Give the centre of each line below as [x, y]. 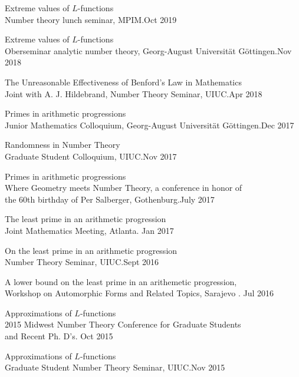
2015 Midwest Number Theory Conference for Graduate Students [123, 324]
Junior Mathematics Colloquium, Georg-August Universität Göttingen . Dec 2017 [149, 125]
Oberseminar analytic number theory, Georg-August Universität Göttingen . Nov [148, 50]
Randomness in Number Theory [63, 145]
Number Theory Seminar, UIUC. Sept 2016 [82, 262]
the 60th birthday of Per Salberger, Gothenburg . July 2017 [110, 199]
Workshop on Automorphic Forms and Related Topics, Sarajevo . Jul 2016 [139, 293]
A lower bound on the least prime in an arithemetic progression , [121, 281]
